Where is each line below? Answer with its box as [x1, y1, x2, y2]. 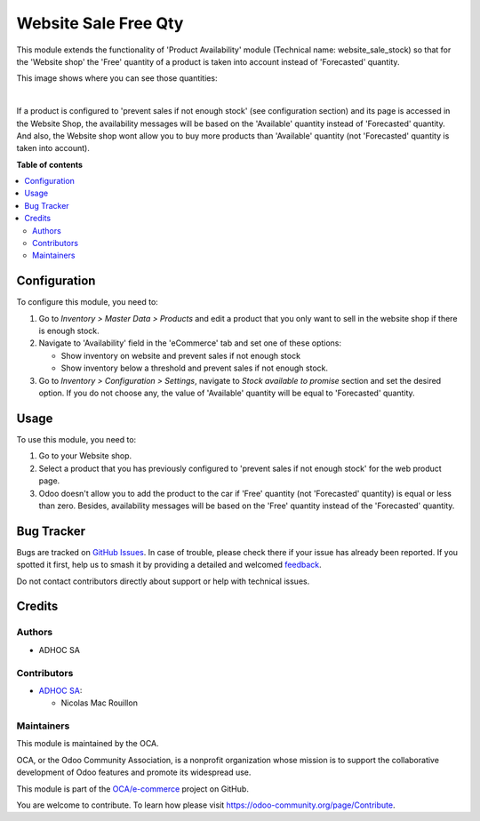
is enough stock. [38, 325, 100, 337]
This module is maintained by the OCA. [16, 738, 159, 749]
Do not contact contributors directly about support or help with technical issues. [16, 576, 310, 586]
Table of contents [16, 159, 84, 170]
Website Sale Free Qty [16, 13, 184, 33]
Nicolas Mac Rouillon [60, 697, 138, 708]
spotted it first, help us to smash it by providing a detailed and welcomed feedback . [16, 560, 322, 570]
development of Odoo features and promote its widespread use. [16, 767, 252, 777]
